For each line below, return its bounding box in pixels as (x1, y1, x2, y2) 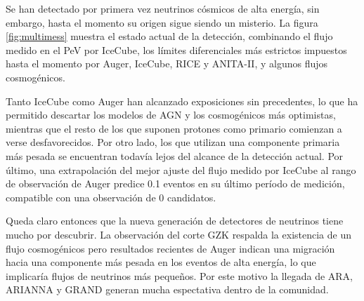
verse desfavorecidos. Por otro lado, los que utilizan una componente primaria (6, 135, 340, 149)
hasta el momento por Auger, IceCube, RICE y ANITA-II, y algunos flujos (6, 56, 328, 71)
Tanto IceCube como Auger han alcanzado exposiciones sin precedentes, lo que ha (6, 93, 358, 108)
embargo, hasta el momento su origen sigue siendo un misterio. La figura (6, 15, 318, 29)
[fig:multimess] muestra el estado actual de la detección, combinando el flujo (6, 29, 333, 44)
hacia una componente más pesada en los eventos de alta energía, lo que (6, 255, 316, 269)
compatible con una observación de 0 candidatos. (6, 189, 216, 204)
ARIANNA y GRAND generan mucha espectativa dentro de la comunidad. (6, 282, 329, 297)
